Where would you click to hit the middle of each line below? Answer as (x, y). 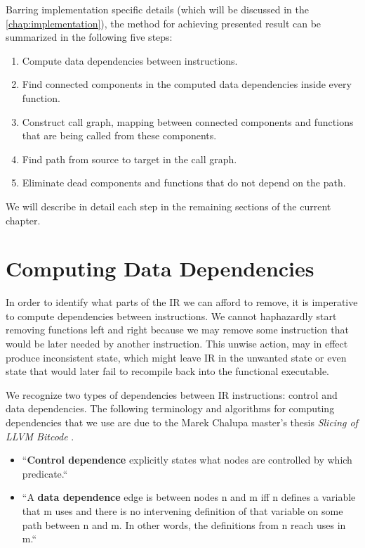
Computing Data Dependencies (160, 268)
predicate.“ (45, 473)
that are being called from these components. (119, 135)
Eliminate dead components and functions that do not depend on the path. (184, 183)
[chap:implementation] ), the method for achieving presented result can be (164, 23)
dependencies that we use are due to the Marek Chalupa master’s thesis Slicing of (182, 422)
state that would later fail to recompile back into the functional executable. (167, 371)
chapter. (23, 220)
